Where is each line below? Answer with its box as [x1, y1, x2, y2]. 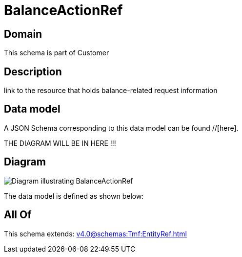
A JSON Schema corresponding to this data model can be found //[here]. [4, 123, 239, 132]
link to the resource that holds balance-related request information [4, 86, 218, 95]
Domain [4, 27, 42, 40]
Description [4, 65, 62, 78]
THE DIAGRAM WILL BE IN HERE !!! [4, 139, 116, 147]
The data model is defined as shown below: [4, 191, 144, 200]
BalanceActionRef [4, 2, 123, 19]
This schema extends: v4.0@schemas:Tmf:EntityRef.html [4, 229, 187, 238]
